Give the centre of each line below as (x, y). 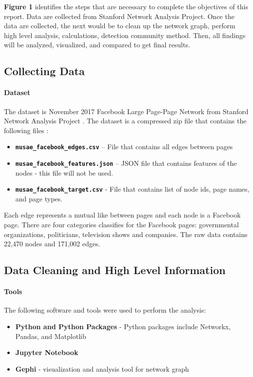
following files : (26, 130)
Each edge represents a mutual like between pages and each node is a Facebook (122, 215)
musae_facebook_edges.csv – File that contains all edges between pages (124, 147)
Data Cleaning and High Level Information (115, 270)
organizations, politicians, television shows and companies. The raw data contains (126, 234)
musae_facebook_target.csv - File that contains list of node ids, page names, (132, 189)
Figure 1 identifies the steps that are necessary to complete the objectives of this (126, 6)
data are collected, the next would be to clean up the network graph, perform (120, 26)
